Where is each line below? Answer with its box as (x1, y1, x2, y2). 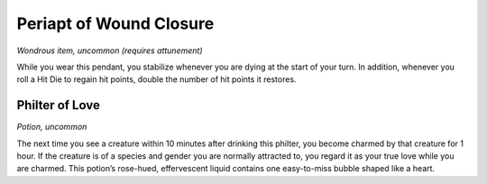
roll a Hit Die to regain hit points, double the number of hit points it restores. (16, 74, 297, 85)
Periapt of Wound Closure (16, 14, 215, 33)
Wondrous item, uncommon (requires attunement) (16, 45, 203, 56)
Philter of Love (16, 97, 101, 113)
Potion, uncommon (16, 122, 87, 133)
